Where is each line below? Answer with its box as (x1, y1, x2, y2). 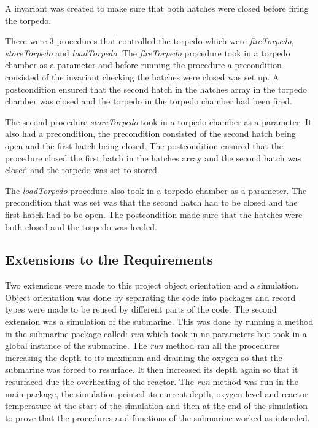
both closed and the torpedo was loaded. (5, 220, 157, 233)
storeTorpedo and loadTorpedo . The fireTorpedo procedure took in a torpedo (5, 46, 290, 59)
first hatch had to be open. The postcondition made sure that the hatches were (5, 208, 303, 220)
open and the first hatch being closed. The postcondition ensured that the (5, 139, 284, 152)
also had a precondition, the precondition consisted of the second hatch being (5, 127, 296, 140)
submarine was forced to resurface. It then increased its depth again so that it (5, 363, 298, 376)
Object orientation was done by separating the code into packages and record (5, 290, 296, 303)
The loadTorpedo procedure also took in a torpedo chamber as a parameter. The (5, 184, 307, 196)
